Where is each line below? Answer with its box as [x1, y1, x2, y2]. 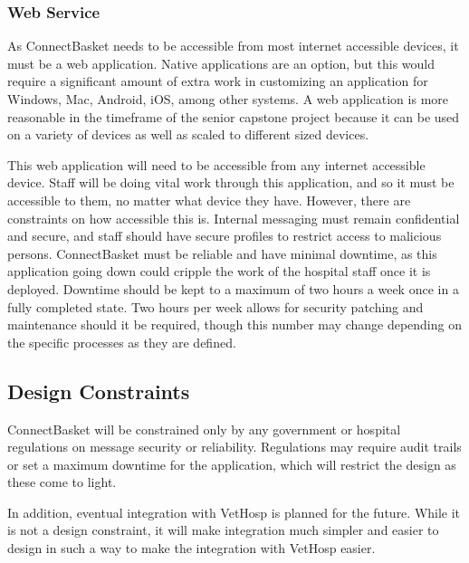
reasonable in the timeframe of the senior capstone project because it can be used [7, 107, 460, 126]
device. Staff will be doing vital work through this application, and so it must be [7, 173, 455, 192]
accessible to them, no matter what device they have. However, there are [7, 190, 411, 209]
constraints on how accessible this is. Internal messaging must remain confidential [7, 208, 460, 227]
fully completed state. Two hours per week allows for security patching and [7, 297, 424, 316]
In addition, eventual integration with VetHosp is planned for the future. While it [7, 502, 461, 521]
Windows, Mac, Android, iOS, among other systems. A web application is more [7, 90, 449, 108]
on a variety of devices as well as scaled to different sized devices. [7, 125, 369, 144]
